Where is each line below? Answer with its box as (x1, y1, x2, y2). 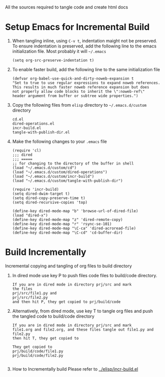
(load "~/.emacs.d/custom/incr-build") (12, 174, 95, 179)
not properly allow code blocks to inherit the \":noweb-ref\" (12, 89, 145, 94)
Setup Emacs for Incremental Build (5, 22, 150, 33)
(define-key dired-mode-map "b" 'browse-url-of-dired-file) (12, 209, 138, 213)
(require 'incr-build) (12, 187, 59, 192)
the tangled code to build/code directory (12, 313, 95, 319)
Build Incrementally (5, 247, 87, 258)
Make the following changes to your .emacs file (12, 138, 107, 144)
